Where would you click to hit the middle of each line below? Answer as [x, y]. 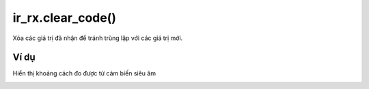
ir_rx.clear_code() [64, 18]
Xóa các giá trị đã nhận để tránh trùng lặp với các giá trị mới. [98, 38]
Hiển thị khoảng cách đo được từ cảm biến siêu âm [84, 73]
